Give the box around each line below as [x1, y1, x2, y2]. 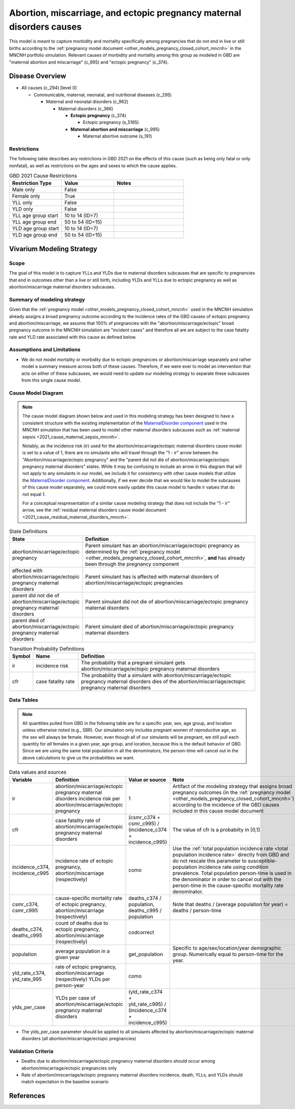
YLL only [12, 199, 33, 206]
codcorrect [128, 929, 154, 935]
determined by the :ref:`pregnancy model [85, 548, 180, 555]
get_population [128, 951, 163, 958]
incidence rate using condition [198, 863, 269, 870]
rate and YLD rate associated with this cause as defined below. [9, 334, 137, 340]
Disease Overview [9, 72, 66, 80]
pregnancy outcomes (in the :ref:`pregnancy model [172, 789, 291, 796]
